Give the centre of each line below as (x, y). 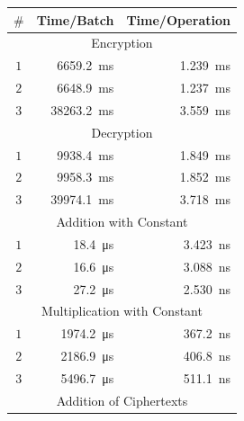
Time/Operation (178, 19)
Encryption (122, 43)
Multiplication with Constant (122, 311)
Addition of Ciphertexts (122, 400)
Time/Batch (75, 19)
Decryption (122, 132)
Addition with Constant (122, 222)
